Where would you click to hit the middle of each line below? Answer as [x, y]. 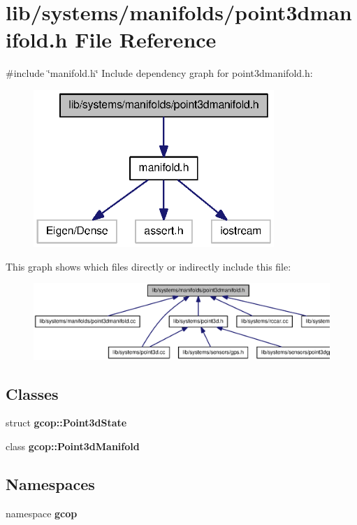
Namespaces [50, 484]
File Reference [146, 39]
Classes [32, 393]
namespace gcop [42, 513]
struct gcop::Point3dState [66, 423]
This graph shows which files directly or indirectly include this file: [148, 266]
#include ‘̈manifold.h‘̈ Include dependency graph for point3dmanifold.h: [159, 73]
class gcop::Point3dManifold [73, 446]
